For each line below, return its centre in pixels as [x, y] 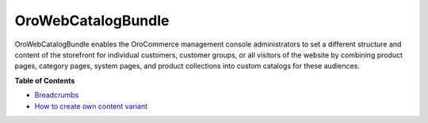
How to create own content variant [91, 106]
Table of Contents [45, 80]
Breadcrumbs [57, 95]
